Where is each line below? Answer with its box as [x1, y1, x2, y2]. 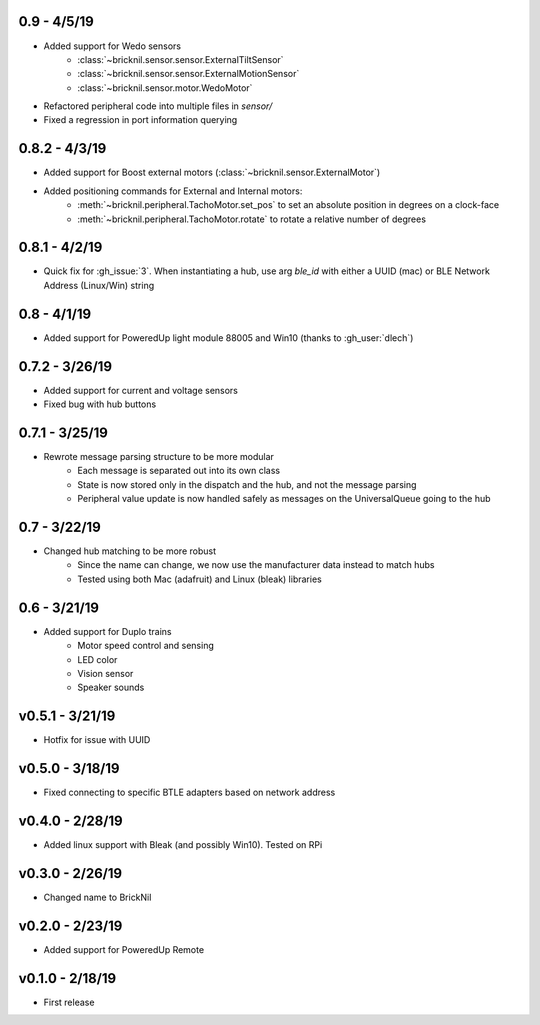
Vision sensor [77, 667, 134, 679]
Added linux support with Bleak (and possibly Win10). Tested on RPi [43, 839, 323, 850]
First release [43, 996, 95, 1008]
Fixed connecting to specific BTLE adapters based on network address [43, 786, 336, 799]
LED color [77, 653, 118, 665]
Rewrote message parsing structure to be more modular [43, 450, 275, 462]
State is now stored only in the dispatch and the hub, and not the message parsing [77, 478, 417, 490]
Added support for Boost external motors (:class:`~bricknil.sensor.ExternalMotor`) [43, 166, 381, 179]
